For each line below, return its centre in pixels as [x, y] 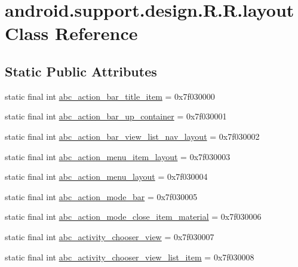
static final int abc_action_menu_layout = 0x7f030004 [106, 177]
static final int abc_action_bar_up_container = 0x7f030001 [116, 116]
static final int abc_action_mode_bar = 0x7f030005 [101, 196]
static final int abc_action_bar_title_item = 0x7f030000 [110, 96]
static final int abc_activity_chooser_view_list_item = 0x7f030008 [130, 257]
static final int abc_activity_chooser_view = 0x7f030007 [110, 236]
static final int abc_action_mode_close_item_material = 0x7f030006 [133, 217]
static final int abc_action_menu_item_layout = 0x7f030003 [118, 156]
